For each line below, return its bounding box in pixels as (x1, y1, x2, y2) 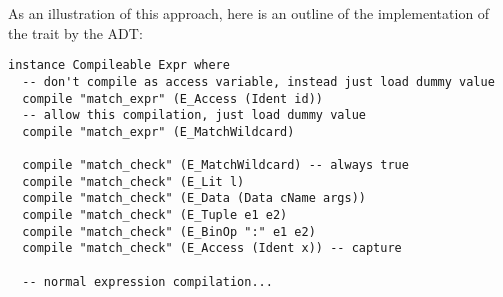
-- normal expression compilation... (22, 274, 273, 289)
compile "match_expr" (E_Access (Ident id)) (22, 91, 323, 106)
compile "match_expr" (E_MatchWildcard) (22, 124, 295, 139)
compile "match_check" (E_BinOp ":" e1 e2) (22, 224, 316, 239)
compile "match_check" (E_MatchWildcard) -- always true (22, 158, 409, 173)
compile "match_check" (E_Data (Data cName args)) (22, 191, 366, 206)
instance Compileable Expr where (8, 58, 230, 73)
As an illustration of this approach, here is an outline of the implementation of (8, 3, 490, 23)
